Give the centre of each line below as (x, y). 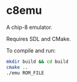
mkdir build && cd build (37, 61)
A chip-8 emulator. (29, 27)
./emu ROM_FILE (25, 73)
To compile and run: (31, 50)
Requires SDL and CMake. (38, 39)
